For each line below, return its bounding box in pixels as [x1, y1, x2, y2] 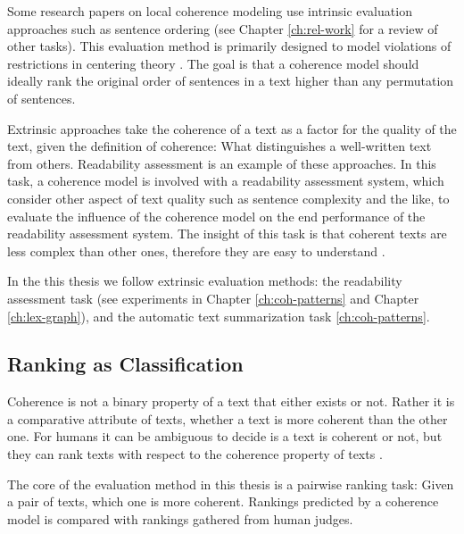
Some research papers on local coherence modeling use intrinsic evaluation [7, 2, 412, 20]
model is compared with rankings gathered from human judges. [7, 509, 353, 528]
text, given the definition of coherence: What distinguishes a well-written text [7, 137, 432, 155]
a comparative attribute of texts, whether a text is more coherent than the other [7, 409, 448, 428]
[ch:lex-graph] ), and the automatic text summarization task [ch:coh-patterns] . [7, 306, 430, 325]
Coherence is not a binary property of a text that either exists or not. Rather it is [7, 392, 455, 411]
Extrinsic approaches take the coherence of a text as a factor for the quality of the [7, 119, 457, 138]
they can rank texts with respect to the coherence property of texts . [7, 445, 383, 463]
